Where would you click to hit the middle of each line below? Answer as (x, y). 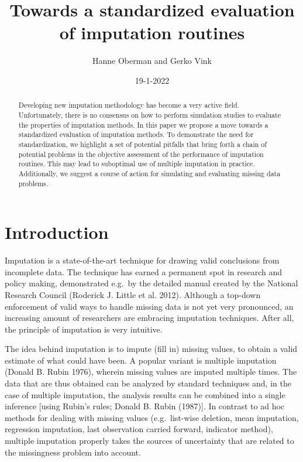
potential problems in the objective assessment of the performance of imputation (141, 154)
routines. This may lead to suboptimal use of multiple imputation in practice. (137, 164)
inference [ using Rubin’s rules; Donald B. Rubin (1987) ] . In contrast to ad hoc (145, 406)
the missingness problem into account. (73, 452)
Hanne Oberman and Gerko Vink (152, 61)
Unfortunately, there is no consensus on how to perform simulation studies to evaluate (149, 114)
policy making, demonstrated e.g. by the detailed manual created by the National (151, 283)
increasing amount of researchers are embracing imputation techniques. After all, (149, 318)
